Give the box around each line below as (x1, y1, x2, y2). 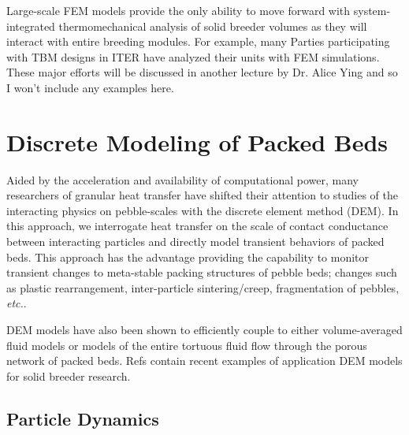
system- (353, 2, 391, 18)
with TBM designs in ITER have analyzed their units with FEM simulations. (6, 48, 380, 65)
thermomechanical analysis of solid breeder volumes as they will (58, 17, 367, 34)
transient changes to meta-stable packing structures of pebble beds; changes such (6, 264, 397, 281)
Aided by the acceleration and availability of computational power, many (6, 171, 359, 188)
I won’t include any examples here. (6, 79, 174, 95)
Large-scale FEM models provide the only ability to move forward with (6, 2, 351, 18)
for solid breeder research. (6, 367, 131, 384)
